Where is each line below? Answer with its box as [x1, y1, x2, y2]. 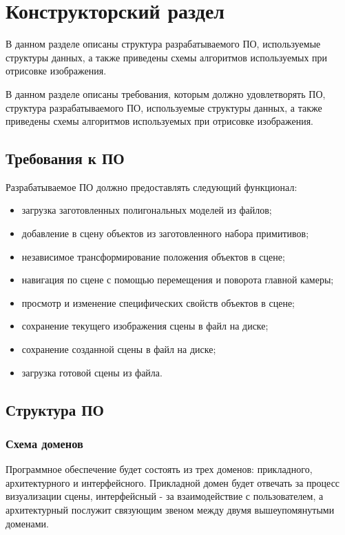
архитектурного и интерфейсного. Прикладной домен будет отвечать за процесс [6, 475, 340, 489]
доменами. [6, 516, 49, 530]
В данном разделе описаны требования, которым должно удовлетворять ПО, [6, 86, 326, 101]
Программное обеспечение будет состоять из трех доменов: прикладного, [6, 462, 313, 476]
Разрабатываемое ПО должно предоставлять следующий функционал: [6, 179, 297, 194]
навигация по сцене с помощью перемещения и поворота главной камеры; [21, 272, 334, 287]
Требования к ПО [6, 148, 125, 169]
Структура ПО [6, 398, 104, 420]
